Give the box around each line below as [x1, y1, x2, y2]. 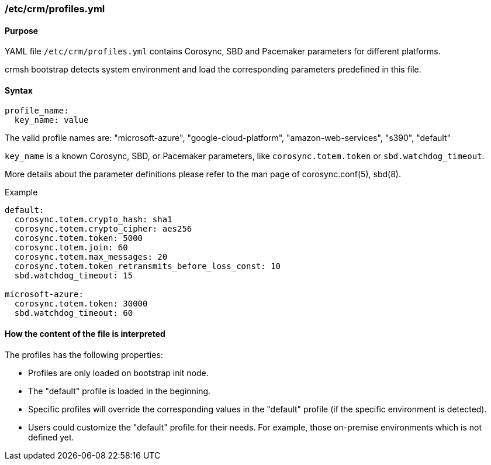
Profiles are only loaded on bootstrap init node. [28, 367, 209, 378]
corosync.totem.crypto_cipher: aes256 [14, 224, 192, 234]
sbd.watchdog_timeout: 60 [14, 308, 133, 318]
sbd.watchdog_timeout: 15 [14, 271, 133, 281]
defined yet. [28, 432, 74, 442]
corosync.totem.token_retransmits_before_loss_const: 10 [14, 261, 281, 271]
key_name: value [14, 115, 89, 125]
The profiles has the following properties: [5, 349, 163, 360]
